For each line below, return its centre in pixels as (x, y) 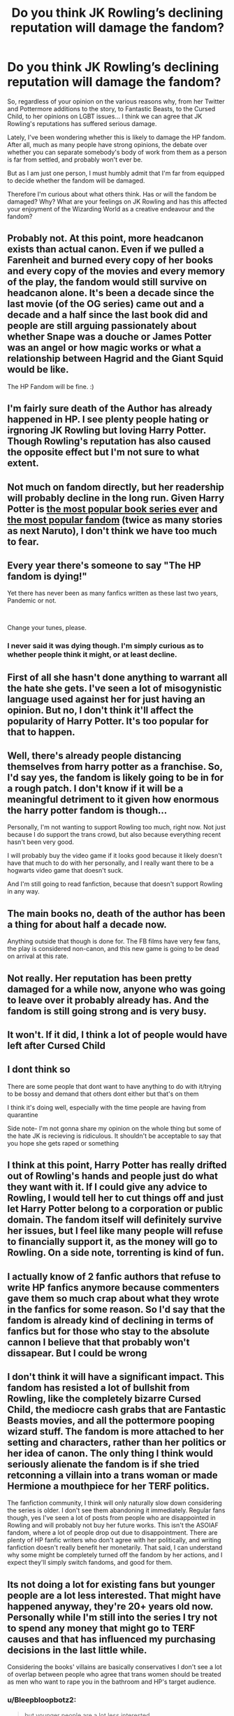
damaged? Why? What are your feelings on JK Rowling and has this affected (117, 202)
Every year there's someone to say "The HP (104, 565)
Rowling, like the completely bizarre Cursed (104, 1399)
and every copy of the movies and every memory (116, 271)
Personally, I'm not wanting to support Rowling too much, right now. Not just (117, 827)
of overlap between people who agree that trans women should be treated (114, 1675)
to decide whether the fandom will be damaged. (76, 181)
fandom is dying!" (47, 576)
